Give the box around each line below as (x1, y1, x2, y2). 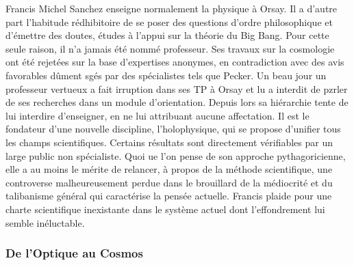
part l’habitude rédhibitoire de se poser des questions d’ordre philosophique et (5, 14, 333, 29)
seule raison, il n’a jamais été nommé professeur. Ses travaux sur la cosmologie (5, 41, 335, 55)
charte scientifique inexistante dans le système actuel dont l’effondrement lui (5, 201, 325, 216)
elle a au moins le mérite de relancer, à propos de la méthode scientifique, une (5, 162, 333, 176)
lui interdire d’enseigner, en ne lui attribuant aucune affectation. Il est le (5, 108, 309, 122)
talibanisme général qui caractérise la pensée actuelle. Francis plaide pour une (5, 189, 332, 203)
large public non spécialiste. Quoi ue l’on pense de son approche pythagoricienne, (5, 148, 346, 163)
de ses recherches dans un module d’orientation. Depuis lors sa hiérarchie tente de (5, 95, 349, 109)
